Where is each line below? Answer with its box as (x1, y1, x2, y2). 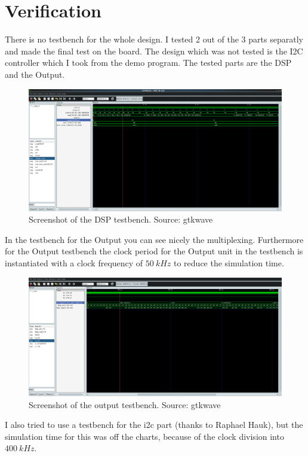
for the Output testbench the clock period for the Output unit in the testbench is (5, 245, 303, 257)
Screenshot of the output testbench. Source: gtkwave (29, 398, 221, 411)
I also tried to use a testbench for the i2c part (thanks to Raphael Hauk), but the (5, 418, 303, 431)
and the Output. (5, 68, 65, 80)
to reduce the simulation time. (174, 257, 284, 269)
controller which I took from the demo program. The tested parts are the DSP (5, 56, 292, 69)
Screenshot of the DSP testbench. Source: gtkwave (29, 213, 213, 226)
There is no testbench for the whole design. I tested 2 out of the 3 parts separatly (5, 33, 303, 45)
